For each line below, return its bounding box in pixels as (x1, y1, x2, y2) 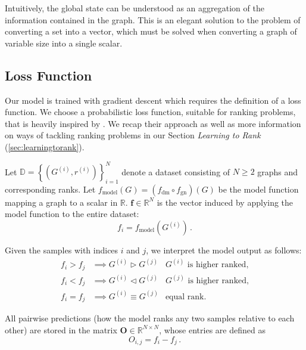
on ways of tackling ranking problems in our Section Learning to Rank (5, 129, 261, 141)
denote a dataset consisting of (121, 165, 230, 178)
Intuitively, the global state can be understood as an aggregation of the (5, 2, 264, 14)
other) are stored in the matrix (5, 323, 117, 336)
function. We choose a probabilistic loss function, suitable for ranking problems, (5, 106, 296, 118)
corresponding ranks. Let (5, 182, 96, 195)
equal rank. (165, 292, 207, 301)
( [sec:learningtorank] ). (5, 140, 85, 153)
